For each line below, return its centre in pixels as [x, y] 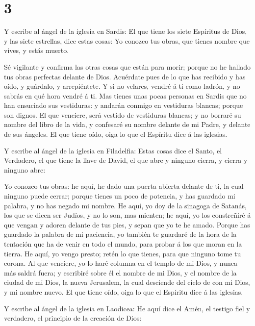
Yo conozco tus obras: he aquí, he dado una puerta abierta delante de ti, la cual [124, 186]
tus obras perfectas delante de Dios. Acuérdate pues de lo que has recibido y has [125, 76]
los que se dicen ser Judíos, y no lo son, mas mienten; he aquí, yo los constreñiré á [127, 215]
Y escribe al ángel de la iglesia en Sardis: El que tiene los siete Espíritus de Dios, [126, 31]
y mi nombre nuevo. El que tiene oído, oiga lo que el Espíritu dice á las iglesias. [124, 291]
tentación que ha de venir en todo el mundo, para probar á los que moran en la [123, 244]
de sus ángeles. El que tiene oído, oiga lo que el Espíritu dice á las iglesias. [116, 134]
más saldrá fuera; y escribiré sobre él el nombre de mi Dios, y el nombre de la [120, 272]
